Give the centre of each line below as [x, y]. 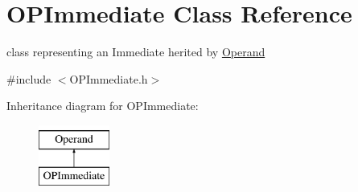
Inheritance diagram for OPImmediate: [103, 106]
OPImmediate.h [109, 78]
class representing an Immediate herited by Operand [136, 52]
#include [29, 78]
